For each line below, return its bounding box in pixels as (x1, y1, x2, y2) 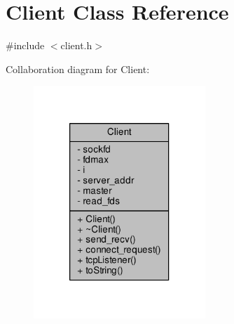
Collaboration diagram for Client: (6, 61, 150, 76)
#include (6, 38, 45, 53)
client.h (60, 38, 92, 53)
